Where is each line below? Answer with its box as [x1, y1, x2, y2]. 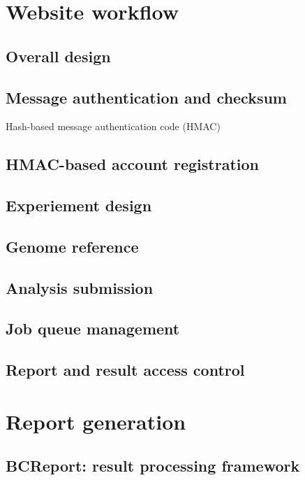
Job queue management [6, 318, 180, 339]
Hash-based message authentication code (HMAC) [6, 119, 221, 134]
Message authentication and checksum [6, 86, 287, 108]
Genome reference [6, 235, 139, 257]
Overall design [6, 45, 111, 66]
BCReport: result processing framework [6, 455, 300, 477]
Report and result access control [6, 359, 245, 381]
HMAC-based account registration [6, 153, 259, 175]
